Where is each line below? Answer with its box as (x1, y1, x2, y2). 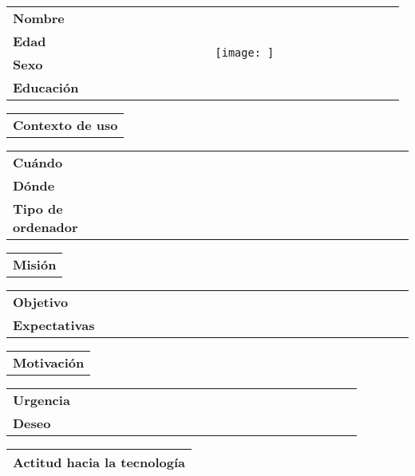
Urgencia (13, 391, 70, 409)
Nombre (13, 9, 65, 27)
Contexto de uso (13, 116, 118, 134)
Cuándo (13, 153, 63, 171)
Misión (13, 255, 57, 273)
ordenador (13, 218, 78, 236)
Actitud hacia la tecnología (13, 453, 185, 471)
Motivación (13, 353, 85, 372)
